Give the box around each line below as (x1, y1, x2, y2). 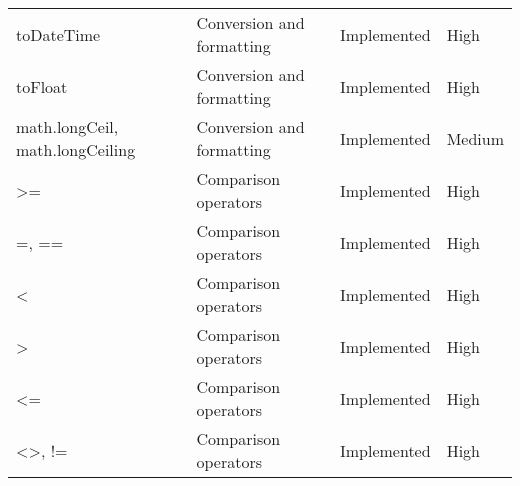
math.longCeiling (16, 138, 136, 161)
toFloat (16, 74, 68, 98)
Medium (446, 126, 504, 150)
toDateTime (16, 22, 101, 46)
